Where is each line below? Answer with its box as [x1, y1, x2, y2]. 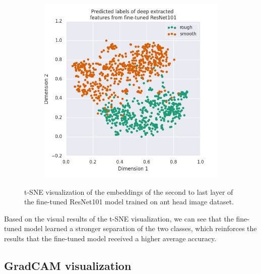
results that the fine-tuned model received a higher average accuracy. [4, 233, 217, 243]
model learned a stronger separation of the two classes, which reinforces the [24, 223, 257, 234]
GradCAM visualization [4, 257, 132, 273]
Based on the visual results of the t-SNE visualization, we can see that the [4, 213, 234, 224]
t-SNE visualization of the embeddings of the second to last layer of [24, 186, 233, 197]
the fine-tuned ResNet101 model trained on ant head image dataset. [24, 196, 234, 207]
